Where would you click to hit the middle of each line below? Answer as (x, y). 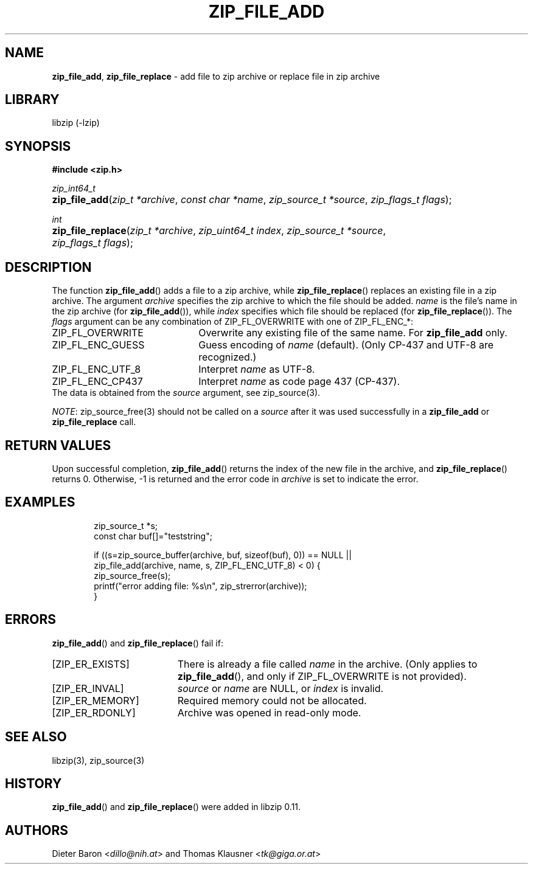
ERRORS (31, 620)
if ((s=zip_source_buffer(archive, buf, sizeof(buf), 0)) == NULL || (223, 555)
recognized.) (228, 357)
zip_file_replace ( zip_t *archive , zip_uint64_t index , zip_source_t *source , (219, 231)
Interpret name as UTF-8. (257, 369)
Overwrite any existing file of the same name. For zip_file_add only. (353, 333)
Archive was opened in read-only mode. (269, 712)
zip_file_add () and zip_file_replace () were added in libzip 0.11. (176, 807)
